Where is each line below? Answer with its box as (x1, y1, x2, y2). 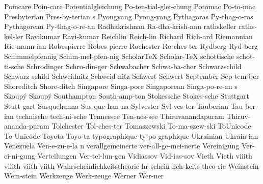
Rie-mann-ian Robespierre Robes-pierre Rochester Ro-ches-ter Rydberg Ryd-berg (4, 41, 258, 51)
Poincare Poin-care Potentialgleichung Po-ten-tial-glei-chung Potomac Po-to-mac (4, 1, 256, 11)
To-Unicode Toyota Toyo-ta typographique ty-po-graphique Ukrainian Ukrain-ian (4, 130, 258, 141)
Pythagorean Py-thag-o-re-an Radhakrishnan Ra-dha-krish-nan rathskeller (4, 21, 236, 32)
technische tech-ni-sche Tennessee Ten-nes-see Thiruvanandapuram (16, 110, 224, 121)
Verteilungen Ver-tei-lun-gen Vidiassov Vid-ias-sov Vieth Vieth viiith (37, 150, 252, 161)
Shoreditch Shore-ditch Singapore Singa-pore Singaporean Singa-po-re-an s (4, 80, 238, 91)
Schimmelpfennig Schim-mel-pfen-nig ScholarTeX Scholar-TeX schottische (4, 50, 234, 61)
